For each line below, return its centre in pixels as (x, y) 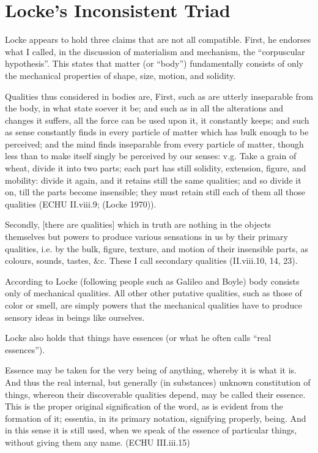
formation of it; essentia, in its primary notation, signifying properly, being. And (156, 418)
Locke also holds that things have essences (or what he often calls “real (138, 338)
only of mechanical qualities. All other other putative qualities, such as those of (153, 293)
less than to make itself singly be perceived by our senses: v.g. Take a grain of (151, 156)
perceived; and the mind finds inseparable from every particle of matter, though (154, 144)
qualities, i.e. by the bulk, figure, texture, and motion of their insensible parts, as (157, 248)
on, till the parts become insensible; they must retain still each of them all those (155, 192)
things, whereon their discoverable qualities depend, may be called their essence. (155, 394)
